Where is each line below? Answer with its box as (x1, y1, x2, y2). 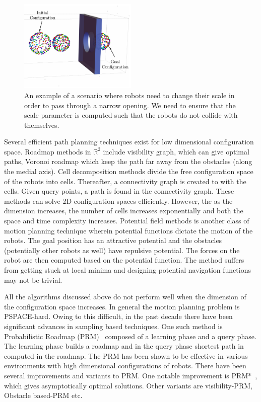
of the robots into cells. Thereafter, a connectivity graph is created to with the (4, 176, 246, 186)
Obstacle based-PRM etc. (4, 390, 83, 400)
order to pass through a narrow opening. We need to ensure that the (24, 100, 236, 110)
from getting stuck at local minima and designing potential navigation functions (4, 265, 251, 275)
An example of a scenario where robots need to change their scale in (24, 90, 235, 100)
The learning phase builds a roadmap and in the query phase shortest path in (4, 341, 244, 351)
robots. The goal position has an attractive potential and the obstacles (4, 235, 222, 246)
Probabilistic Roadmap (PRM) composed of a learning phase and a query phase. (4, 331, 256, 341)
